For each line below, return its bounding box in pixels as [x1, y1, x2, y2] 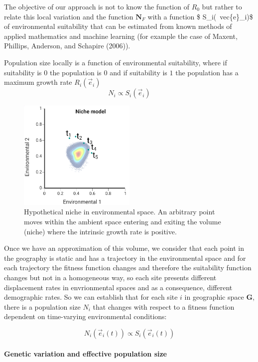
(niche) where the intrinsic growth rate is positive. [24, 226, 177, 236]
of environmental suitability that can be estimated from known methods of [4, 21, 232, 31]
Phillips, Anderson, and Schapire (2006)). [4, 40, 130, 51]
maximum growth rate [4, 77, 72, 87]
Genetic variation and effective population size [4, 348, 167, 359]
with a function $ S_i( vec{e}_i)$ [147, 11, 253, 21]
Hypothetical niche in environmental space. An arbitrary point [24, 206, 215, 217]
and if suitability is [110, 67, 167, 77]
